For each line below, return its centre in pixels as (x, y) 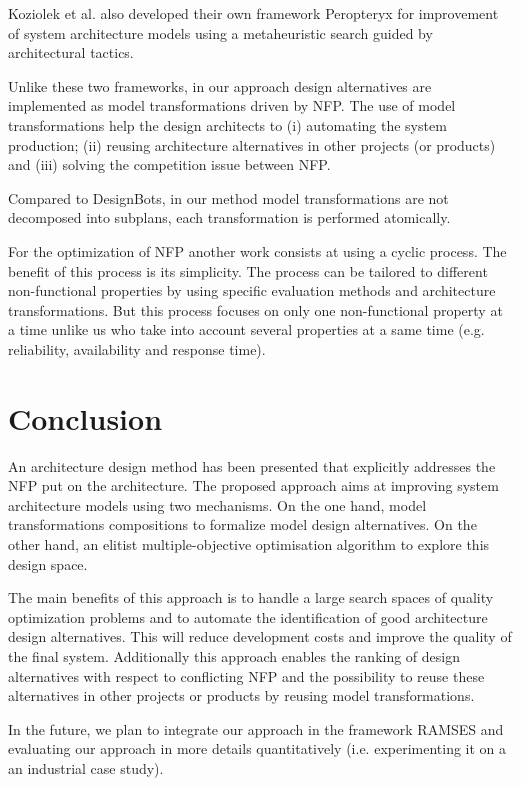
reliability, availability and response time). (137, 348)
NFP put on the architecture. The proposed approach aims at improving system (253, 485)
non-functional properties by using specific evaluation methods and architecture (252, 290)
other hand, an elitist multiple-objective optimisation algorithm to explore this (249, 544)
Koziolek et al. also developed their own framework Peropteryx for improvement (253, 13)
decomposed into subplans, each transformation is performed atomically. (229, 217)
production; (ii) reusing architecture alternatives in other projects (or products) (252, 144)
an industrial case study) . (86, 767)
